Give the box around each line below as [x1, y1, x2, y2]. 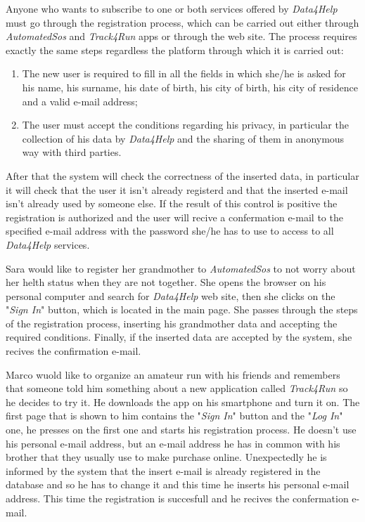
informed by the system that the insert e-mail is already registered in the [6, 463, 321, 478]
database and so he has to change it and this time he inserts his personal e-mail [6, 477, 350, 492]
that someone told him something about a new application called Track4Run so [6, 381, 348, 396]
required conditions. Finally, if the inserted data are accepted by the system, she [6, 329, 352, 344]
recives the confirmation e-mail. [6, 344, 141, 358]
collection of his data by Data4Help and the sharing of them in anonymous [22, 131, 345, 145]
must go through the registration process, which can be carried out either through [6, 15, 359, 30]
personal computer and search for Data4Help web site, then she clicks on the [6, 288, 335, 303]
